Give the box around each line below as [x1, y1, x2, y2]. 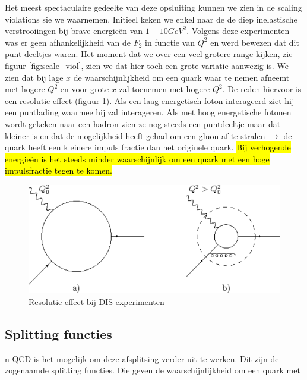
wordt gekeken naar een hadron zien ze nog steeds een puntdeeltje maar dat [5, 117, 281, 130]
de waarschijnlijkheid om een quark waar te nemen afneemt [73, 71, 290, 83]
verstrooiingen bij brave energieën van [5, 24, 143, 37]
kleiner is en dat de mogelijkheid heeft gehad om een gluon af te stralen [5, 129, 265, 142]
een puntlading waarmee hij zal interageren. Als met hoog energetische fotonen [5, 106, 292, 118]
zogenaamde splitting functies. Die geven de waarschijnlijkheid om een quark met [5, 364, 300, 376]
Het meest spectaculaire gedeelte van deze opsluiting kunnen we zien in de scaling [5, 1, 302, 13]
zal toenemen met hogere [119, 83, 210, 95]
